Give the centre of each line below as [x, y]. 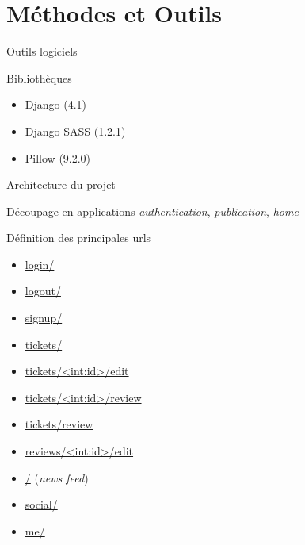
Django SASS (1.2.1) [75, 130]
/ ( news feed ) [57, 477]
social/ [41, 504]
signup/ [44, 318]
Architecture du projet [61, 184]
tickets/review [59, 424]
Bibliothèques [39, 77]
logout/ [43, 291]
